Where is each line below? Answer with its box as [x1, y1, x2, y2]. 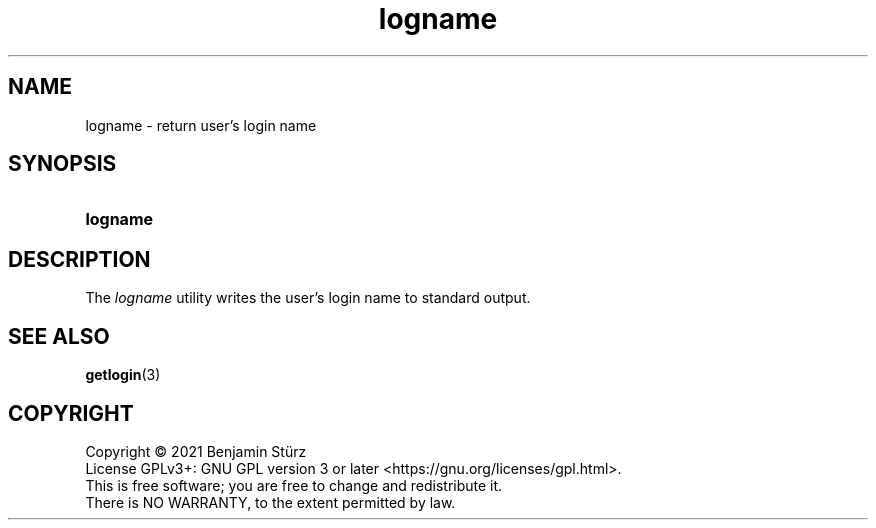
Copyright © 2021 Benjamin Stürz [85, 442, 307, 460]
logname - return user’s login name [85, 116, 317, 134]
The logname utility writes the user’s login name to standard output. [85, 289, 531, 307]
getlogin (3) [85, 366, 161, 384]
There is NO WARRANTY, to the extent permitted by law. [85, 493, 456, 511]
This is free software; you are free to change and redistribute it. [85, 476, 503, 494]
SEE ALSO [8, 323, 110, 349]
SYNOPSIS [8, 151, 117, 177]
